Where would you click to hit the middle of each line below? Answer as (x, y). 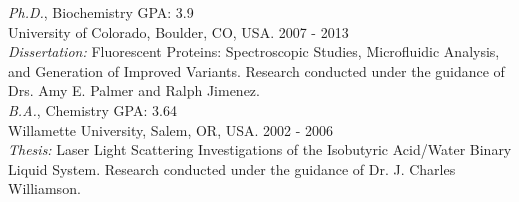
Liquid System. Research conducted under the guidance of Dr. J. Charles (232, 168)
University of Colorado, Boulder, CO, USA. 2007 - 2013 (178, 31)
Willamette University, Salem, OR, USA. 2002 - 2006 (171, 129)
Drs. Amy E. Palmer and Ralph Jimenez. (134, 90)
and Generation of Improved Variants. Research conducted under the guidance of (256, 70)
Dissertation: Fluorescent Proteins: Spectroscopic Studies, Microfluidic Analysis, (254, 51)
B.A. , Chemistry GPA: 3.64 (92, 109)
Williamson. (44, 188)
